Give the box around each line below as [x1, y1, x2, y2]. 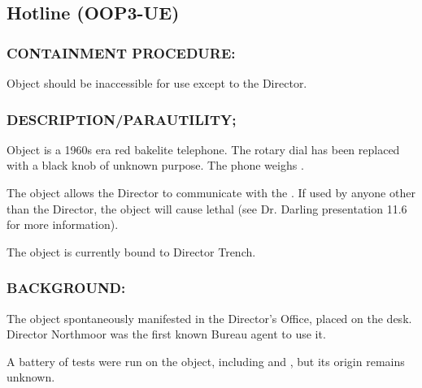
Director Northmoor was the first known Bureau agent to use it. [7, 325, 326, 343]
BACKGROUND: [7, 278, 126, 298]
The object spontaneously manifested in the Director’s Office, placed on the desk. [7, 309, 412, 326]
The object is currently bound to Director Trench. [7, 243, 256, 260]
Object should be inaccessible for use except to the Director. [7, 75, 307, 91]
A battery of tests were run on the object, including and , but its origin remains [7, 352, 405, 369]
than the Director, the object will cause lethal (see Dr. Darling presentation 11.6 [7, 200, 407, 217]
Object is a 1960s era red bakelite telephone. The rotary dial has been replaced [7, 140, 400, 157]
